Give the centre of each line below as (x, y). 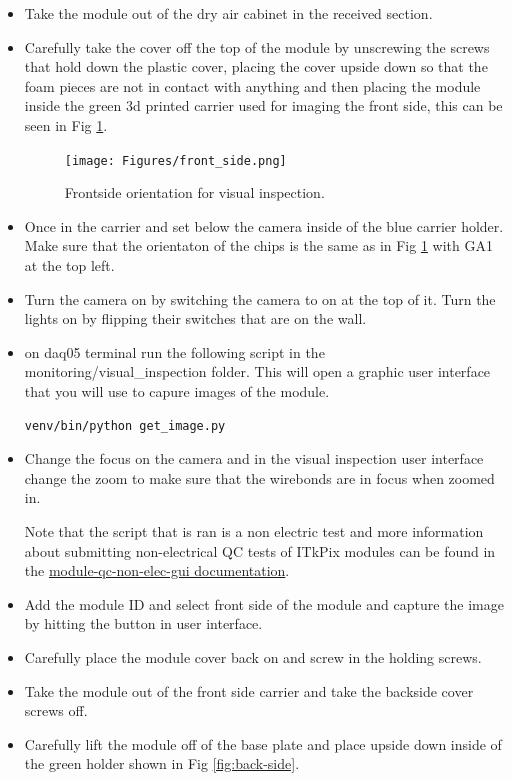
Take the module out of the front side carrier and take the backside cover (249, 690)
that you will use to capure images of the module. (177, 390)
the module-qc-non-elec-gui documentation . (157, 570)
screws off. (56, 710)
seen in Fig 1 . (66, 124)
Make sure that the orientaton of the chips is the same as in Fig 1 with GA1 (258, 245)
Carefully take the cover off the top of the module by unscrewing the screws (257, 46)
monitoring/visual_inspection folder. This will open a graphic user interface (257, 371)
